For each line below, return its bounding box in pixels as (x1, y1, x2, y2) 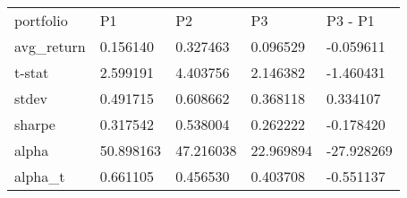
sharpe (14, 114, 55, 134)
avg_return (14, 36, 86, 56)
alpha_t (14, 166, 65, 186)
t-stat (14, 62, 49, 82)
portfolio (14, 10, 68, 30)
